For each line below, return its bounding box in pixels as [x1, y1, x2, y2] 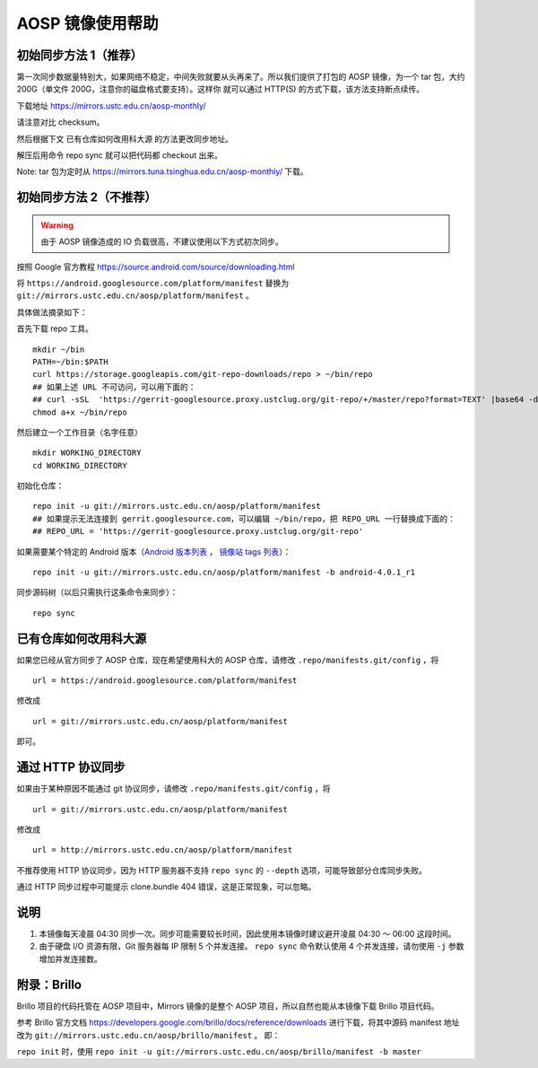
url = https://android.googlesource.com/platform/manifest [32, 676, 298, 686]
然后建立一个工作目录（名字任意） [16, 426, 143, 437]
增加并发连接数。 [39, 953, 102, 964]
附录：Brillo [16, 976, 82, 992]
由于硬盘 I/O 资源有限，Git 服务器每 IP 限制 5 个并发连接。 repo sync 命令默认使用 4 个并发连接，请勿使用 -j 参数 [39, 941, 464, 951]
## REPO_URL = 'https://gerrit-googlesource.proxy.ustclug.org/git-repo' [32, 526, 364, 537]
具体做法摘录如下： [16, 306, 88, 318]
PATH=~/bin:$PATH [32, 356, 108, 367]
